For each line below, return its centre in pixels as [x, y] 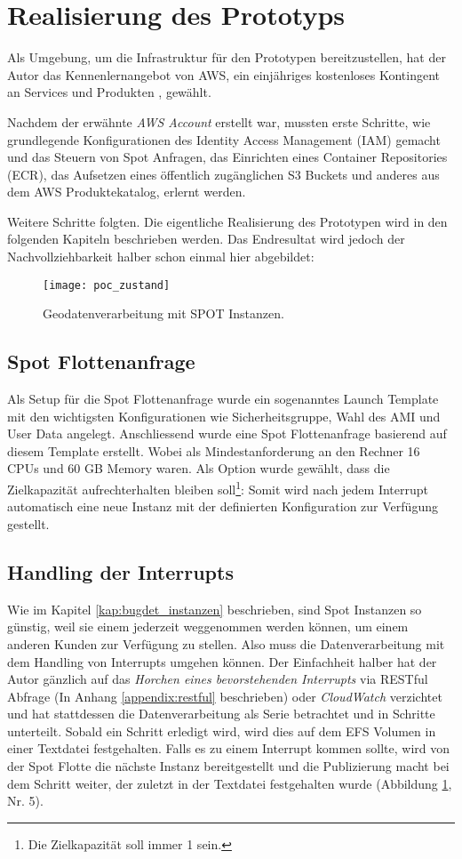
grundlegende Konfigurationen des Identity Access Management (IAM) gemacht [224, 139]
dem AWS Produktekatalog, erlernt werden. [127, 192]
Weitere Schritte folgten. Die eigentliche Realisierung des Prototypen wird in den [227, 221]
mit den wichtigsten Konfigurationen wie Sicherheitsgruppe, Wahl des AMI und [224, 416]
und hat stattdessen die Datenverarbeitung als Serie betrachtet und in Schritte [221, 714]
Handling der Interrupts [120, 571]
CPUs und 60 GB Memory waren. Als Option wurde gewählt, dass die [199, 468]
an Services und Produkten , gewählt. [109, 92]
